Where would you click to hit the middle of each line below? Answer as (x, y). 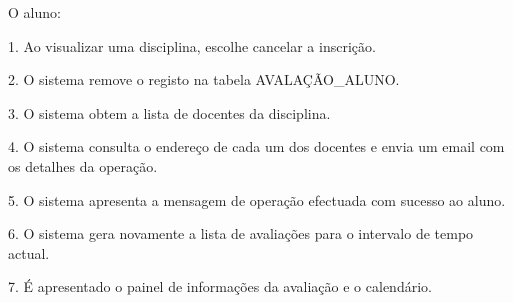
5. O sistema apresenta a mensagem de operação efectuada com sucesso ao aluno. (257, 199)
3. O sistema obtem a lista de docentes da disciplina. (169, 112)
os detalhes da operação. (83, 165)
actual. (29, 252)
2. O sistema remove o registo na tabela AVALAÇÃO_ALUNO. (204, 79)
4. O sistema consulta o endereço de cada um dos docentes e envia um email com (256, 146)
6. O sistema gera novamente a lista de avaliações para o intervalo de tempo (241, 233)
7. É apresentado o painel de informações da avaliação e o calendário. (220, 286)
